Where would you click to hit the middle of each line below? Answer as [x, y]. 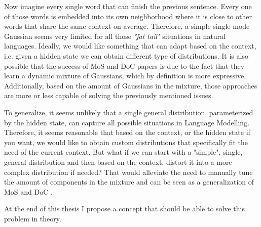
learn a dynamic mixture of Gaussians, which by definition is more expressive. [125, 76]
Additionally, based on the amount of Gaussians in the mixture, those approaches [131, 85]
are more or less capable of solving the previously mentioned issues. [109, 95]
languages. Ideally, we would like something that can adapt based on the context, [130, 46]
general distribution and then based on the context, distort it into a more [118, 162]
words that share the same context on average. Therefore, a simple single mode [127, 26]
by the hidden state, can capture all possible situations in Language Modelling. [127, 122]
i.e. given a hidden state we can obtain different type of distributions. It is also [126, 55]
